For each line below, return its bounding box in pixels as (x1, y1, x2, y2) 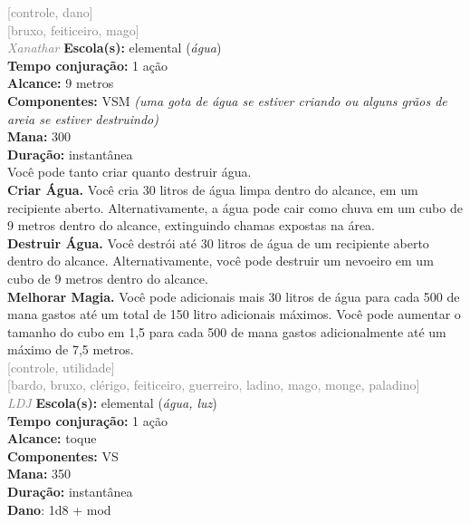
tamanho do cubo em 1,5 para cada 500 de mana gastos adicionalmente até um (7, 322, 446, 341)
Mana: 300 (7, 127, 72, 146)
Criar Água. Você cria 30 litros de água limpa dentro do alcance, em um (7, 179, 418, 199)
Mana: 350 (7, 464, 72, 483)
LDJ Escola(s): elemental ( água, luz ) (7, 393, 217, 412)
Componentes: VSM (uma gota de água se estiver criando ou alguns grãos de (7, 91, 447, 110)
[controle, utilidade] (7, 357, 115, 376)
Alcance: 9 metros (7, 73, 114, 92)
